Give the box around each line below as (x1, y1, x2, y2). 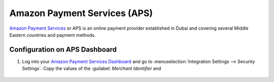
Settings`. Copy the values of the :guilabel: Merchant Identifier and (22, 65, 161, 71)
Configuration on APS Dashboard (9, 45, 117, 54)
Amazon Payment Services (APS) (9, 8, 153, 19)
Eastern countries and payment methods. (9, 32, 96, 38)
